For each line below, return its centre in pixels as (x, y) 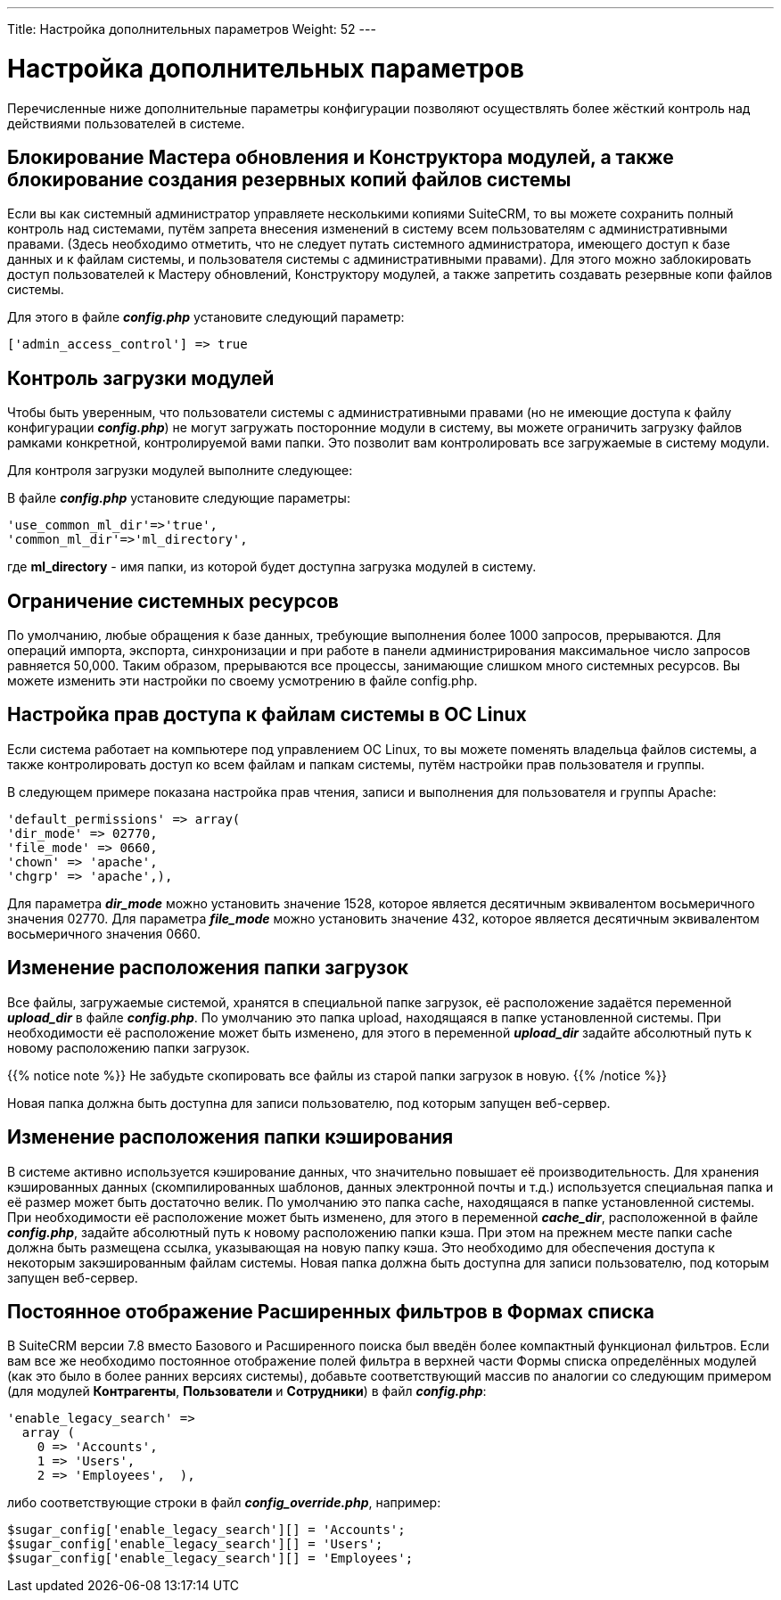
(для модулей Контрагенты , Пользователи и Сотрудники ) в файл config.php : (247, 1391)
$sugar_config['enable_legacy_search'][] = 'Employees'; (210, 1559)
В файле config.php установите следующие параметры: (179, 498)
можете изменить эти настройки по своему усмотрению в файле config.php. (243, 681)
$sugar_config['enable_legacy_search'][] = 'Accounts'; (206, 1530)
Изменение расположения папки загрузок (208, 968)
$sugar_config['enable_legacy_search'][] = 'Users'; (195, 1544)
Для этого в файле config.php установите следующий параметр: (206, 317)
